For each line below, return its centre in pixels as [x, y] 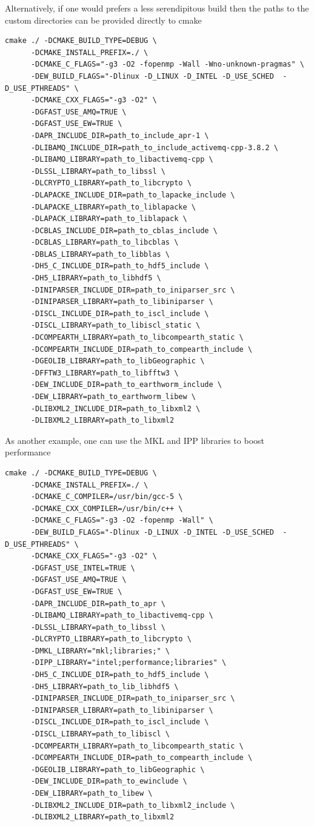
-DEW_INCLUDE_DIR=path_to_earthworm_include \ [126, 385]
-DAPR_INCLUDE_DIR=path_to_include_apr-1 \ [120, 135]
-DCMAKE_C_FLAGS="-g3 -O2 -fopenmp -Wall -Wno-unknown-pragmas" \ [167, 64]
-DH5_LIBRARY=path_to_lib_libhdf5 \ [105, 686]
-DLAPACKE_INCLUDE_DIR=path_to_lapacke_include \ [133, 195]
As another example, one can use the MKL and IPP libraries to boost [135, 440]
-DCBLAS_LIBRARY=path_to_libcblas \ [105, 243]
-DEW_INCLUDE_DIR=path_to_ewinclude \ [109, 781]
